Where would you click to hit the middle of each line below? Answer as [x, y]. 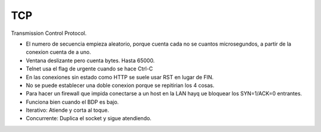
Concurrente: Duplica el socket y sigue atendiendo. [89, 118]
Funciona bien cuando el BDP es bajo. [72, 102]
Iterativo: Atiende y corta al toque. [67, 110]
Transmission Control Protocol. [49, 33]
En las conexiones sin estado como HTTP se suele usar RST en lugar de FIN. [120, 77]
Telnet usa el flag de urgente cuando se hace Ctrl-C [89, 69]
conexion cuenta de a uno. [59, 52]
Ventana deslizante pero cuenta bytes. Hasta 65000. [90, 60]
